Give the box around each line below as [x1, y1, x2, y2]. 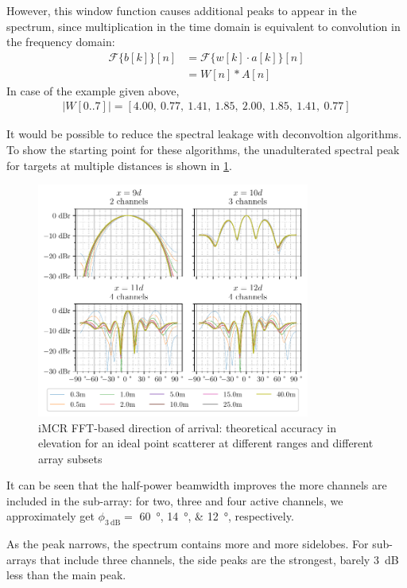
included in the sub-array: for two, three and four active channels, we [6, 492, 343, 509]
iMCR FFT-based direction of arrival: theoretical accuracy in [38, 419, 336, 435]
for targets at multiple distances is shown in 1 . [6, 157, 232, 173]
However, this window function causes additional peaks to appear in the [6, 2, 357, 18]
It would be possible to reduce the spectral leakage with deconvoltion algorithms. [6, 126, 402, 142]
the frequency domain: [6, 33, 115, 50]
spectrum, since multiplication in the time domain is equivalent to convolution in [6, 17, 401, 34]
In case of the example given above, [6, 82, 180, 99]
